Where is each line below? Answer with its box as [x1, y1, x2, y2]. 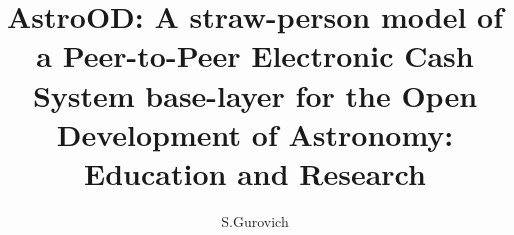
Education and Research [84, 152, 426, 193]
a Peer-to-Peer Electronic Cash [36, 35, 474, 76]
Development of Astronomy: [56, 113, 454, 154]
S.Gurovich [221, 210, 289, 231]
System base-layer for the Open [32, 74, 478, 115]
